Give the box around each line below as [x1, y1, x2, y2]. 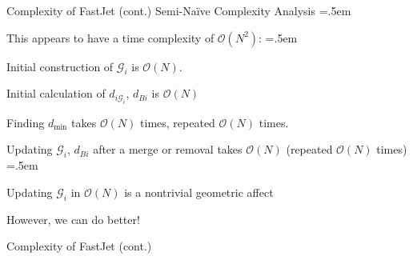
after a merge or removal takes [93, 141, 243, 158]
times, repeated [140, 114, 215, 130]
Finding [6, 114, 45, 130]
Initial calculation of [6, 85, 106, 102]
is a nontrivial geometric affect [124, 183, 274, 200]
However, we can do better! [6, 210, 140, 227]
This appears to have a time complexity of [6, 29, 215, 46]
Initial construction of [6, 58, 114, 74]
